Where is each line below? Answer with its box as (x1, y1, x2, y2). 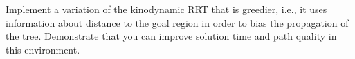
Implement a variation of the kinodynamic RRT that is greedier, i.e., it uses (6, 2, 327, 16)
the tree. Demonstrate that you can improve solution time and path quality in (6, 29, 337, 43)
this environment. (6, 42, 80, 56)
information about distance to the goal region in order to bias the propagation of (6, 15, 349, 29)
